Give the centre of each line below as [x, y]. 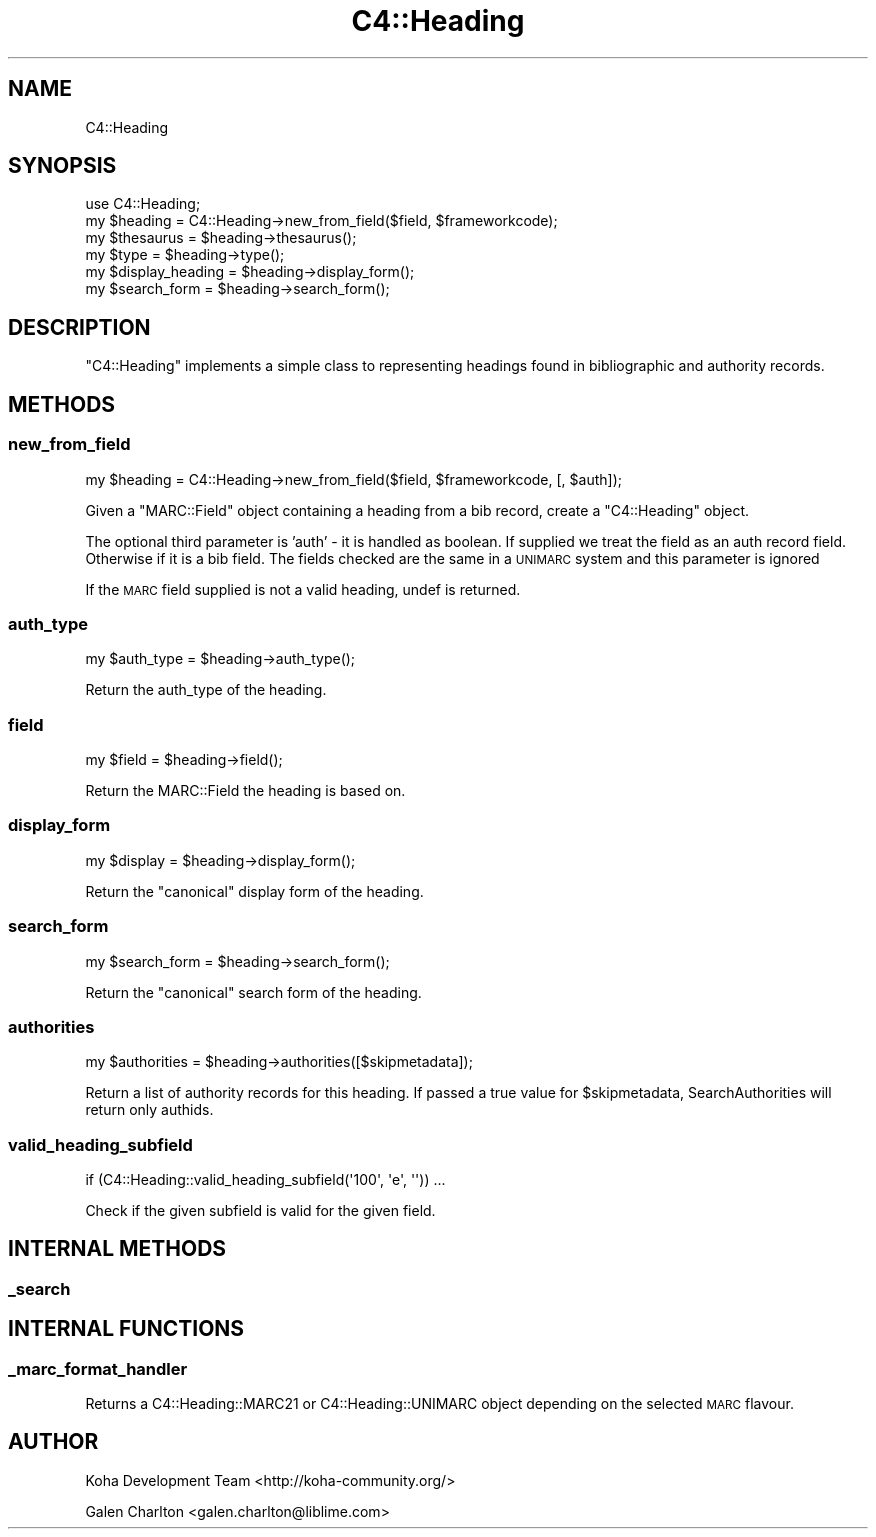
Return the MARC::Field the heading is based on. [245, 790]
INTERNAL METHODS [117, 1249]
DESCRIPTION [79, 327]
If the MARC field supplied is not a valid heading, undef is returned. [303, 589]
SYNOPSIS [62, 166]
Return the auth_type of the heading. [206, 690]
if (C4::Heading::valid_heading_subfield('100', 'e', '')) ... [265, 1179]
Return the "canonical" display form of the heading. [254, 891]
